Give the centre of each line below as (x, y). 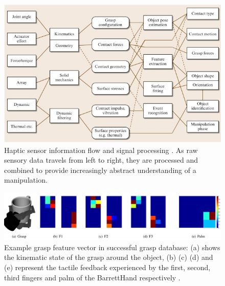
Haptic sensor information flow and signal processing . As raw (101, 150)
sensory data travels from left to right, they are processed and (101, 160)
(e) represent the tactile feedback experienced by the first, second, (107, 267)
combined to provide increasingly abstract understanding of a (100, 170)
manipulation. (26, 180)
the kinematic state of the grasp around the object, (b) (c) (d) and (109, 257)
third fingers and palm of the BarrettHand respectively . (92, 277)
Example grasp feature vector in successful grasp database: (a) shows (112, 247)
